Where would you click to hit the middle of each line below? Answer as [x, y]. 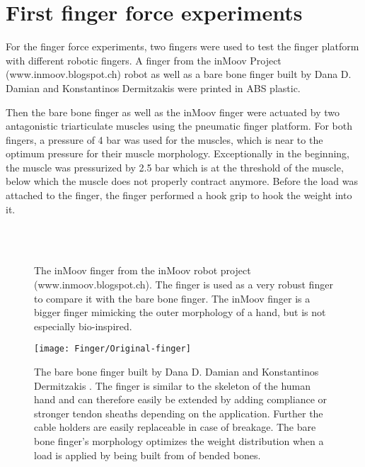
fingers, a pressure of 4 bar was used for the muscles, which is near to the [164, 139]
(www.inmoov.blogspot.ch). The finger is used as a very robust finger [184, 285]
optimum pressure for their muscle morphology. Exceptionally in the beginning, [178, 153]
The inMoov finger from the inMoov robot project [143, 270]
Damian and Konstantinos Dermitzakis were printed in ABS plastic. [153, 88]
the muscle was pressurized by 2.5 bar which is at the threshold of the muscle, [175, 167]
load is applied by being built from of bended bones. [147, 455]
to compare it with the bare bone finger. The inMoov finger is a [172, 298]
